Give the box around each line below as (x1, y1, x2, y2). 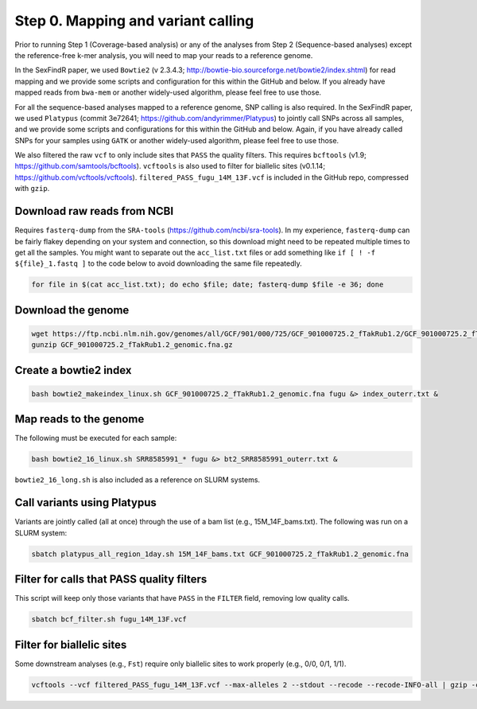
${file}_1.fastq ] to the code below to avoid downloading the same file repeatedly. (14, 259, 302, 268)
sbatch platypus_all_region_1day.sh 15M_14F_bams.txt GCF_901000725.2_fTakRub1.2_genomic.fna (31, 549, 409, 559)
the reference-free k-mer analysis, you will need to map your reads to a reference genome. (14, 50, 313, 60)
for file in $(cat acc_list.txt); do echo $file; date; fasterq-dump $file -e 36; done (31, 280, 384, 290)
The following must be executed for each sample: (14, 434, 177, 443)
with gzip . (14, 184, 50, 193)
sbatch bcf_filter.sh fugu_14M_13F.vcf (31, 615, 187, 624)
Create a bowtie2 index (14, 363, 132, 377)
